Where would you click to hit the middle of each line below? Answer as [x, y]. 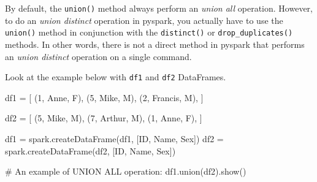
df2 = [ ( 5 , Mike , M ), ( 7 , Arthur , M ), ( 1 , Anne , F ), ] [104, 118]
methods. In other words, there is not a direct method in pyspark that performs [155, 44]
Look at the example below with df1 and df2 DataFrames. [116, 77]
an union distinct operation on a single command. [98, 56]
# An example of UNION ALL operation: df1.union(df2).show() [126, 171]
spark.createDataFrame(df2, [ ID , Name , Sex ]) [90, 150]
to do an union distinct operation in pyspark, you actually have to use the [144, 20]
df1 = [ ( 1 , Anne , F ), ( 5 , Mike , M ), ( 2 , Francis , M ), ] [104, 97]
